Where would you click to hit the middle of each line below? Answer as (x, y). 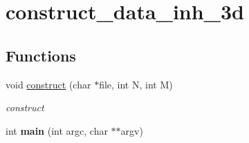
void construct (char (48, 84)
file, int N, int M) (136, 84)
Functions (41, 55)
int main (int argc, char (57, 130)
